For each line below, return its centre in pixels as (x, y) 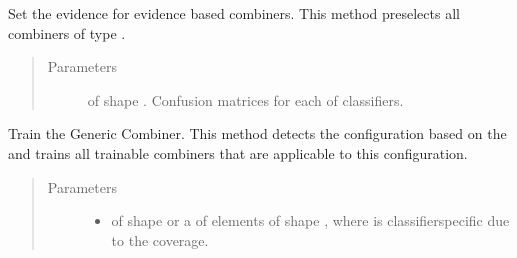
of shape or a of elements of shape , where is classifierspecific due (310, 220)
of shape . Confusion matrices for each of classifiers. (245, 99)
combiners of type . (67, 32)
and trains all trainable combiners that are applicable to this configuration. (238, 152)
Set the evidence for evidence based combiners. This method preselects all (234, 13)
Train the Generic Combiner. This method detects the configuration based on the (257, 133)
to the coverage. (160, 239)
